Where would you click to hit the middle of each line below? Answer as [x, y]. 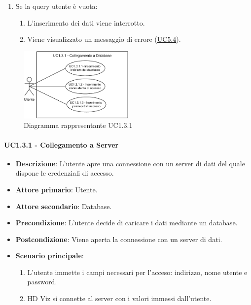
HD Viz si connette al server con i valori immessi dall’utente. [119, 298]
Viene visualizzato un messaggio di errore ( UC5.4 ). [104, 39]
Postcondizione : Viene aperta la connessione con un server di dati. [119, 239]
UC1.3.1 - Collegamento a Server [61, 144]
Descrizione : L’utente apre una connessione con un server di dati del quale [130, 163]
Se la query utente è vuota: [56, 6]
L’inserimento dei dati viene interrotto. [86, 22]
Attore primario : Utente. [56, 189]
